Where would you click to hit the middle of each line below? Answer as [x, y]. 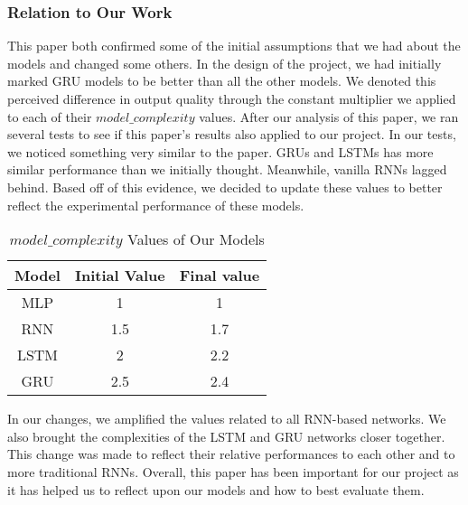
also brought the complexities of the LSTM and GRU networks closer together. [226, 436]
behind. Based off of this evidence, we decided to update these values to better [225, 187]
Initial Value [120, 276]
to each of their [50, 116]
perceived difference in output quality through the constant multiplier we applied [232, 98]
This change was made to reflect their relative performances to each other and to [231, 454]
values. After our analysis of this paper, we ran [329, 116]
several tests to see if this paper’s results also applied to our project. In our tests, [232, 134]
